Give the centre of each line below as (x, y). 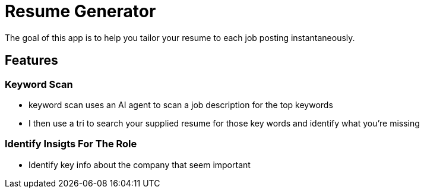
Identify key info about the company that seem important (140, 164)
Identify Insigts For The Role (71, 144)
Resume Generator (80, 11)
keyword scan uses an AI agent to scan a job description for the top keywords (181, 105)
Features (31, 61)
